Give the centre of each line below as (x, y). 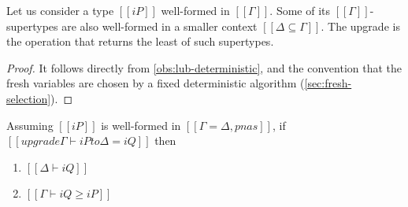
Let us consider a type (60, 10)
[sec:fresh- (328, 83)
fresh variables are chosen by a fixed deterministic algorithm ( (156, 83)
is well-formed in (141, 125)
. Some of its (300, 10)
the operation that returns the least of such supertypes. (140, 41)
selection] (29, 98)
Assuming (30, 125)
